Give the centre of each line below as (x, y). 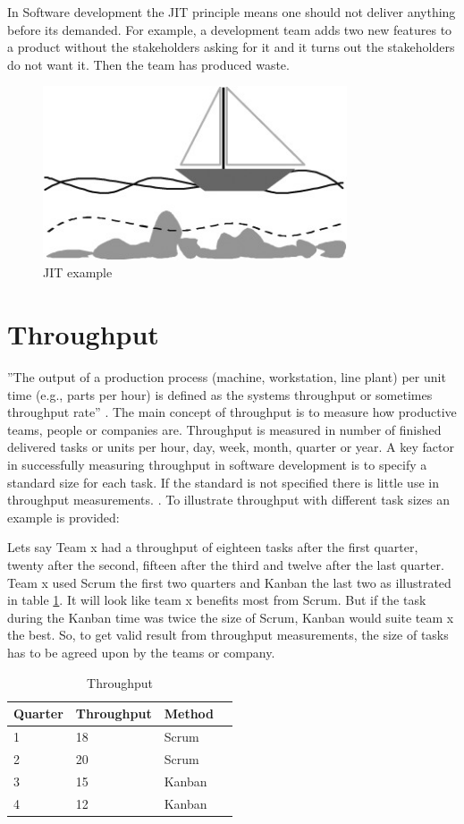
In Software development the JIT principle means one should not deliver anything (232, 12)
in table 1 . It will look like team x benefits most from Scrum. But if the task (217, 600)
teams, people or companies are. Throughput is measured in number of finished (224, 429)
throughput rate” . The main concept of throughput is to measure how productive (232, 412)
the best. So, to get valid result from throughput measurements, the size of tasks (228, 635)
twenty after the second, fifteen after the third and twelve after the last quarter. (226, 565)
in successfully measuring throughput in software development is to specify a (217, 465)
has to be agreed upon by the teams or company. (141, 652)
